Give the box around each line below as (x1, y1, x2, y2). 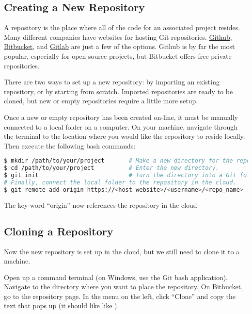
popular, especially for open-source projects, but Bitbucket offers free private (4, 50, 232, 61)
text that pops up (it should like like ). (4, 300, 119, 311)
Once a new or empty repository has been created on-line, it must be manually (4, 112, 238, 122)
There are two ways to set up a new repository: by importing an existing (4, 77, 220, 87)
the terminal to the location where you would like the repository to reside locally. (4, 131, 245, 141)
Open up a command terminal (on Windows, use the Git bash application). (4, 272, 228, 282)
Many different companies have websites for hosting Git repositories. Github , (4, 32, 232, 42)
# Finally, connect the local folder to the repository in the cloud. (4, 179, 236, 186)
